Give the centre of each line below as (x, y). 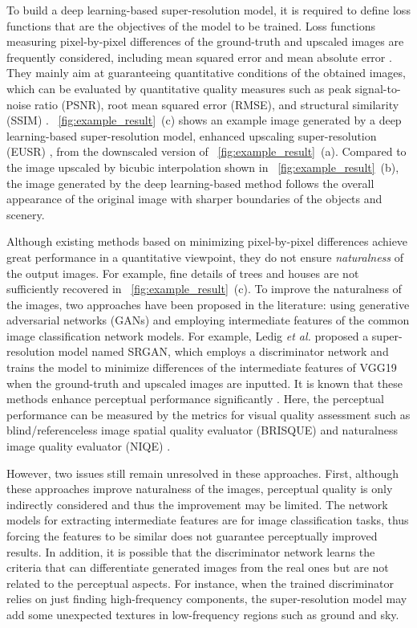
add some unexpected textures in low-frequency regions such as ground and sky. (203, 614)
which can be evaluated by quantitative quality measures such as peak (179, 88)
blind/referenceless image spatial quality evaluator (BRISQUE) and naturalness (202, 430)
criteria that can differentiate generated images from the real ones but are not (198, 567)
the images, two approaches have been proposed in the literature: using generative (208, 304)
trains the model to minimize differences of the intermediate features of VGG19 (202, 367)
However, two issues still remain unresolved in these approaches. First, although (203, 473)
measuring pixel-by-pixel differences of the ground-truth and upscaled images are (205, 41)
